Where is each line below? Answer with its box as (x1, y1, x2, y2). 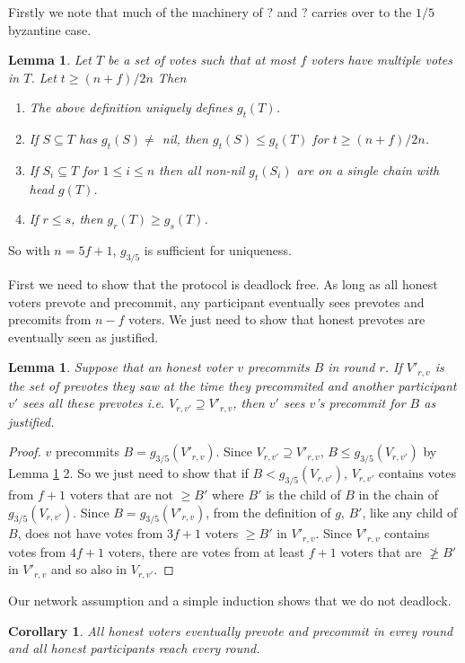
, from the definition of (206, 502, 331, 521)
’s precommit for (315, 393, 406, 412)
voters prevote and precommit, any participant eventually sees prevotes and (8, 292, 425, 311)
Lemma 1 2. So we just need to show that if (8, 464, 249, 482)
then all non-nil (159, 160, 245, 179)
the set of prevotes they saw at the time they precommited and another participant (8, 376, 457, 394)
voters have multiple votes (311, 50, 452, 69)
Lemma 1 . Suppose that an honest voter (8, 358, 233, 376)
